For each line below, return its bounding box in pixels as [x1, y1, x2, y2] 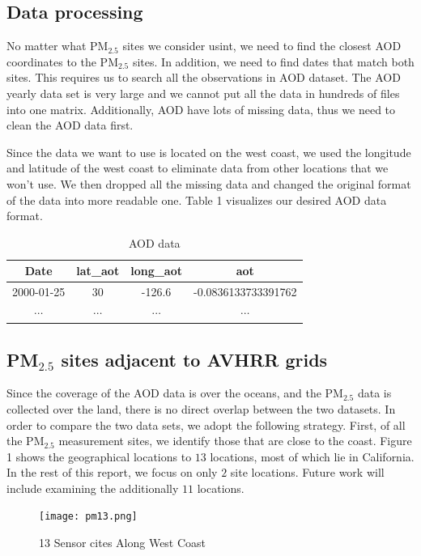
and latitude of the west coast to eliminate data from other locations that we [6, 159, 389, 176]
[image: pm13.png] [39, 511, 138, 523]
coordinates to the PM [6, 53, 118, 70]
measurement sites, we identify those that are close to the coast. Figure [58, 432, 412, 449]
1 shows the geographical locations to [6, 448, 192, 465]
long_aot [130, 262, 182, 279]
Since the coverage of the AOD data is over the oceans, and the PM [6, 384, 343, 401]
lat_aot [76, 262, 120, 279]
